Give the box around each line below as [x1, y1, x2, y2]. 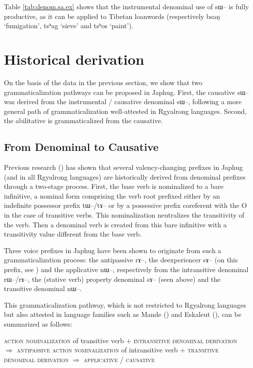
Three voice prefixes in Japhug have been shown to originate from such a [4, 245, 221, 255]
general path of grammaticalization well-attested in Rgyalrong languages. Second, [4, 106, 247, 116]
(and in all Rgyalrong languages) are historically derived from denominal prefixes [4, 171, 246, 182]
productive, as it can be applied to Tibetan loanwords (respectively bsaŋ [4, 11, 220, 21]
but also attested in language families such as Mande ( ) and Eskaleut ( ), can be [4, 309, 241, 319]
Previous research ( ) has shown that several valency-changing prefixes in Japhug [4, 162, 243, 172]
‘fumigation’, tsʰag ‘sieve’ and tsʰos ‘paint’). [4, 20, 134, 31]
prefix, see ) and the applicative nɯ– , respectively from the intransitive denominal [4, 264, 249, 275]
